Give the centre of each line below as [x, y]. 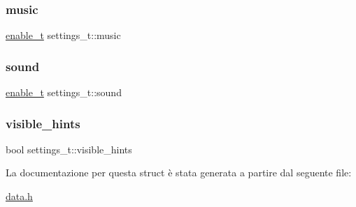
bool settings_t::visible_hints [69, 149]
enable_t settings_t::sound [64, 92]
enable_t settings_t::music [63, 35]
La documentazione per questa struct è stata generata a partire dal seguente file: [179, 172]
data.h [19, 196]
